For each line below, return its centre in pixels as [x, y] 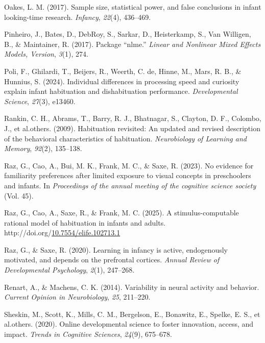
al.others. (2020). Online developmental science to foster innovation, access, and [129, 324]
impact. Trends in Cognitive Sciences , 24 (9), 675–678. [88, 334]
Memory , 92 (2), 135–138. [43, 148]
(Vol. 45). [19, 195]
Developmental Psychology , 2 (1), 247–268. [69, 270]
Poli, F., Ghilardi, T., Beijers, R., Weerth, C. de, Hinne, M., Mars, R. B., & [123, 71]
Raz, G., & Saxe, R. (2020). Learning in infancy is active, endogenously [116, 249]
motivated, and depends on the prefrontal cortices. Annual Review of [112, 260]
